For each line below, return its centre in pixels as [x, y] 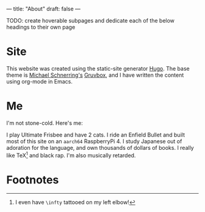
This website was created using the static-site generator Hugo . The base [98, 68]
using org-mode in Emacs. [40, 81]
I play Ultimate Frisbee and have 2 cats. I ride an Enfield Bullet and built [95, 135]
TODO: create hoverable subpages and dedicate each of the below [91, 20]
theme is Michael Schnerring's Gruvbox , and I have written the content [95, 75]
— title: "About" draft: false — [44, 9]
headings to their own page [41, 27]
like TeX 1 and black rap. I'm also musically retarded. [71, 155]
